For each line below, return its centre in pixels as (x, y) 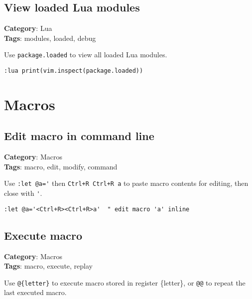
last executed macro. (35, 292)
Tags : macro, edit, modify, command (61, 166)
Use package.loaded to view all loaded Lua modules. (86, 55)
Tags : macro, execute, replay (48, 266)
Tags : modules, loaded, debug (50, 38)
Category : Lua (28, 28)
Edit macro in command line (79, 136)
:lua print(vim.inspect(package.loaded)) (74, 71)
